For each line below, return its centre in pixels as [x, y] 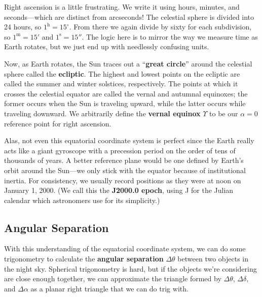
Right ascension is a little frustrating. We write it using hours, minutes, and [122, 7]
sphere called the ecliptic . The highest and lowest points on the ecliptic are [122, 73]
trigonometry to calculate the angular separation [84, 259]
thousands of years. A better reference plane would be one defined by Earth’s [124, 160]
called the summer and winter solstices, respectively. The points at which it [121, 84]
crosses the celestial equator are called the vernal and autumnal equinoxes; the [126, 93]
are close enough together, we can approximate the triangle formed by [113, 278]
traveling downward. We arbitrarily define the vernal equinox [102, 113]
